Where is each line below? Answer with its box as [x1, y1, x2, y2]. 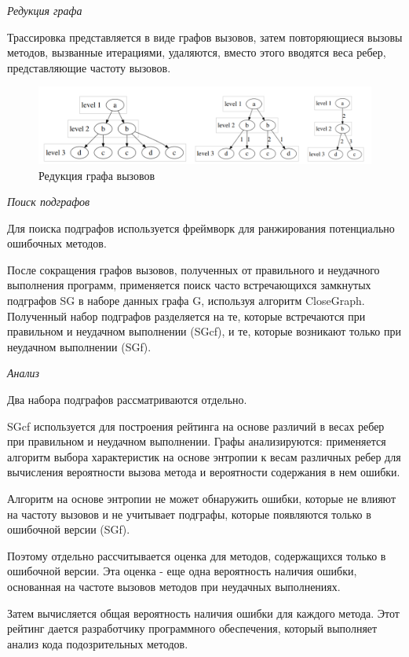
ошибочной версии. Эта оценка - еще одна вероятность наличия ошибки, [7, 563, 357, 579]
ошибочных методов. [7, 235, 107, 251]
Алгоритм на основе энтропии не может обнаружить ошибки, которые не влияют [7, 490, 396, 507]
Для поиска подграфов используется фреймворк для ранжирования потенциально [7, 219, 395, 236]
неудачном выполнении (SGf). [7, 338, 152, 354]
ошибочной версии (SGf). [7, 521, 130, 538]
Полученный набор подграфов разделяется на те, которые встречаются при [7, 307, 366, 324]
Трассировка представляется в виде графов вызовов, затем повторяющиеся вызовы [7, 28, 403, 45]
